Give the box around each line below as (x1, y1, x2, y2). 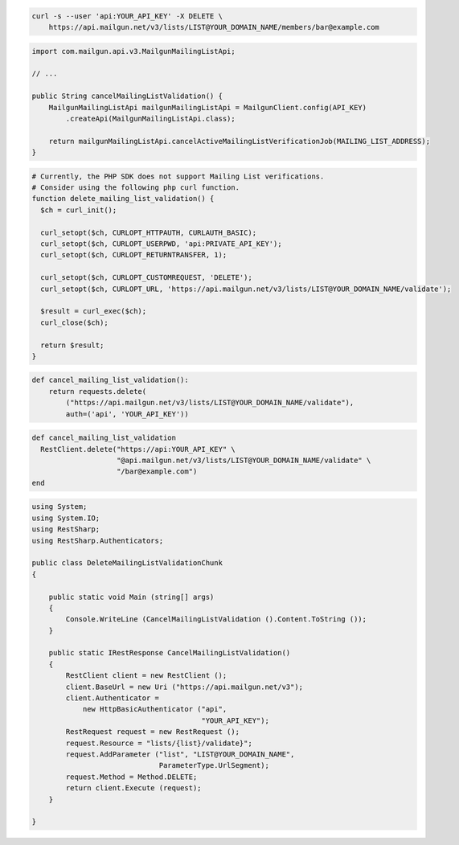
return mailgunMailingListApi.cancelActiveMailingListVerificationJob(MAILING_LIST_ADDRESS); (48, 137, 430, 146)
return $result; (40, 340, 105, 350)
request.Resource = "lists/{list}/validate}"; (65, 738, 252, 748)
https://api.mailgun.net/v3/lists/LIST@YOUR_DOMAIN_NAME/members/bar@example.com (48, 23, 379, 31)
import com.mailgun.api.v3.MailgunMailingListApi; (31, 47, 236, 55)
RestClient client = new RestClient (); (65, 671, 227, 680)
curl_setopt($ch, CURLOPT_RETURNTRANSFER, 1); (40, 250, 227, 260)
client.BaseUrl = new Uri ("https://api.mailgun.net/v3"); (65, 682, 304, 691)
